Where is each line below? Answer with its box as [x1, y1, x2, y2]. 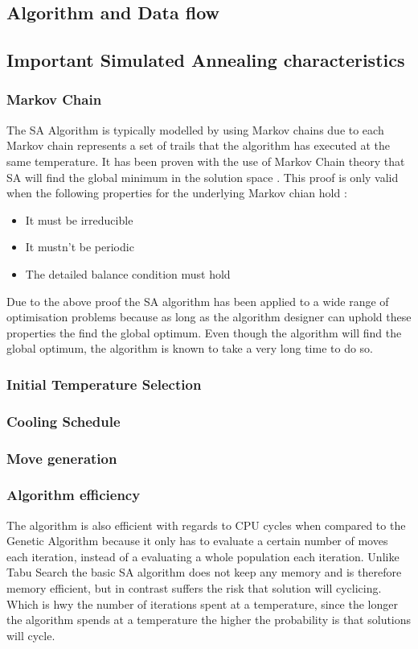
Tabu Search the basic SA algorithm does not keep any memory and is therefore [6, 564, 402, 581]
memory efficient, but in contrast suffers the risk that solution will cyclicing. [6, 580, 382, 597]
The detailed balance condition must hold [25, 265, 231, 282]
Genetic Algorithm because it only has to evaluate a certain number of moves [6, 532, 388, 549]
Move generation [6, 448, 117, 468]
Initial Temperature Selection [6, 374, 202, 394]
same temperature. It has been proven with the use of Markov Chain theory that [6, 152, 405, 169]
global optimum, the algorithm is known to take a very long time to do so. [6, 340, 373, 357]
